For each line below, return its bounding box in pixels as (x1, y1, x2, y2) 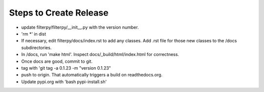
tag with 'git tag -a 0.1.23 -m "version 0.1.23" (21, 65, 111, 71)
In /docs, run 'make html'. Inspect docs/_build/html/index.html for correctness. (21, 52, 179, 57)
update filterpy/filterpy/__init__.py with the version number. (21, 24, 139, 30)
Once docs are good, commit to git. (21, 58, 93, 64)
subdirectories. (21, 44, 52, 51)
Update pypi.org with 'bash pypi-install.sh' (21, 78, 107, 85)
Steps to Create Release (9, 7, 109, 18)
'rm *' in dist (21, 31, 46, 37)
